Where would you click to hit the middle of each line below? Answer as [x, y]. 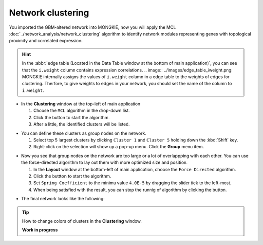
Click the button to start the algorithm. [71, 117]
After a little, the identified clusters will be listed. [82, 124]
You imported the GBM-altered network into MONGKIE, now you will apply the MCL [93, 27]
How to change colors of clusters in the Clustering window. [82, 221]
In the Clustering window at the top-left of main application [81, 104]
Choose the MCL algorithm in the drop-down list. [82, 111]
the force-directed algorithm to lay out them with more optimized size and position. [104, 162]
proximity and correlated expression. [46, 41]
